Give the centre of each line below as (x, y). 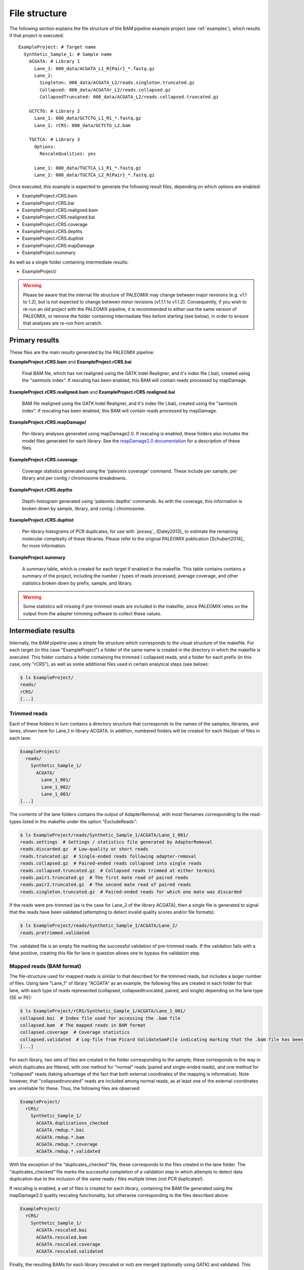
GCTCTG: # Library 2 (54, 111)
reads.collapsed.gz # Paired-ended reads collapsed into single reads (111, 863)
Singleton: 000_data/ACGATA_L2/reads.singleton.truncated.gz (117, 83)
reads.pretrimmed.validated (55, 933)
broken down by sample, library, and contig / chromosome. (84, 509)
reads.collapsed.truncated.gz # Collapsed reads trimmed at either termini (118, 870)
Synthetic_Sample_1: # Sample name (68, 54)
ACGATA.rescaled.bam (62, 1237)
